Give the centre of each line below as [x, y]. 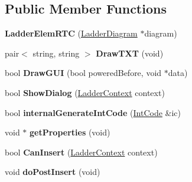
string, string [56, 53]
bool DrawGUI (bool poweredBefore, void [83, 73]
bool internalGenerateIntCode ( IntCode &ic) [93, 112]
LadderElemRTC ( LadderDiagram [71, 33]
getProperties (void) [70, 132]
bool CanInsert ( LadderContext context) [81, 152]
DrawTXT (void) [130, 53]
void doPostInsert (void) [53, 172]
